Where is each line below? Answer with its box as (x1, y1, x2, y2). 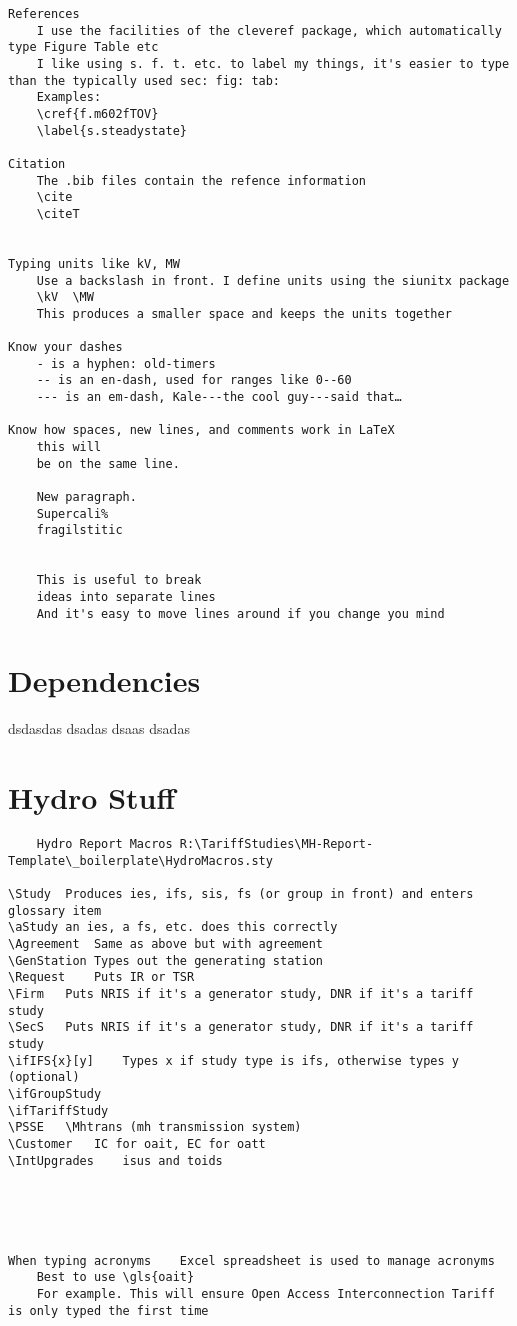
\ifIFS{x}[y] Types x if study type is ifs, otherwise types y (8, 1053, 460, 1068)
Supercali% (36, 506, 109, 521)
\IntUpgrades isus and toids (8, 1153, 223, 1168)
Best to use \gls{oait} (36, 1270, 195, 1285)
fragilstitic (36, 523, 123, 538)
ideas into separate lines (36, 589, 216, 604)
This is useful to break (36, 573, 202, 588)
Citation (8, 156, 66, 171)
